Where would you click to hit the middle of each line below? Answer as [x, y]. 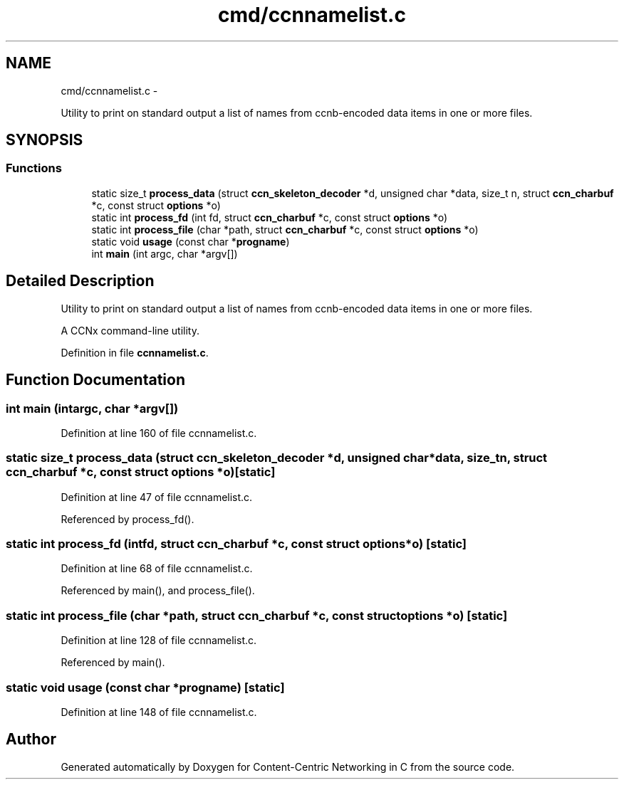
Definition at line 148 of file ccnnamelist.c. [159, 712]
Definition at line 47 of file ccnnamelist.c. [157, 497]
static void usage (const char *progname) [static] [145, 687]
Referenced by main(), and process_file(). [158, 591]
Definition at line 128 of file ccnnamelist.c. [159, 641]
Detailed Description [80, 281]
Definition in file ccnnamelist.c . [135, 352]
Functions [34, 168]
